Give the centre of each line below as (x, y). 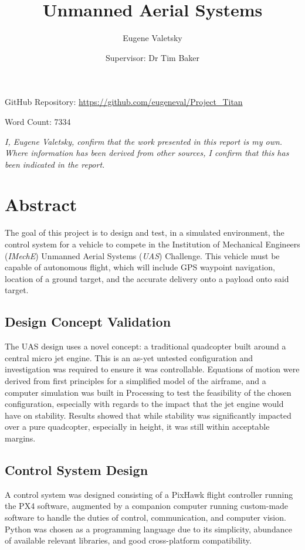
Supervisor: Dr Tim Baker (152, 57)
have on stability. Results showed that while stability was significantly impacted (148, 415)
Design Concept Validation (88, 322)
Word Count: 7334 (38, 121)
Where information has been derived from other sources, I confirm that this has (147, 153)
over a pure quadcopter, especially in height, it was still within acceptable (137, 427)
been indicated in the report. (55, 164)
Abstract (41, 204)
